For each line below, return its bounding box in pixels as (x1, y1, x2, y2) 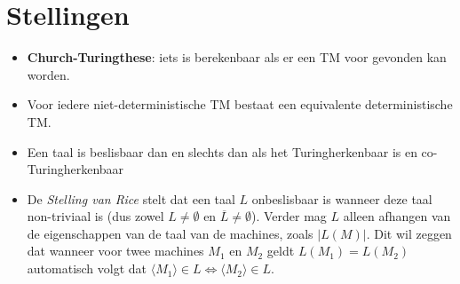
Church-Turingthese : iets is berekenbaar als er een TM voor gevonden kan (27, 48, 447, 67)
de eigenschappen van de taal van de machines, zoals (27, 224, 313, 242)
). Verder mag (251, 207, 327, 225)
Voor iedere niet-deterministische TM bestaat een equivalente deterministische (27, 95, 453, 114)
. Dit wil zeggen (366, 224, 452, 242)
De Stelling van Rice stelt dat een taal (27, 189, 235, 208)
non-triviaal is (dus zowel (27, 207, 164, 225)
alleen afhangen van (343, 207, 451, 225)
